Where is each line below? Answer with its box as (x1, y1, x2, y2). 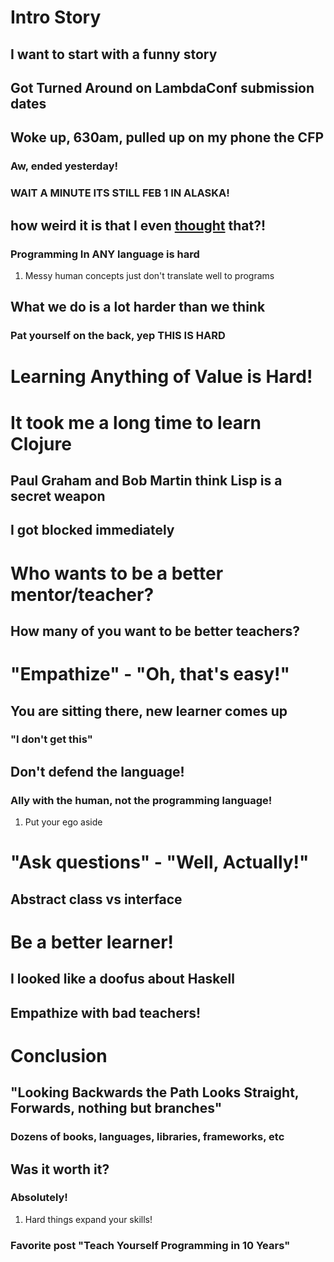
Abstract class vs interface (10, 891, 183, 908)
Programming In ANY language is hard (10, 247, 200, 261)
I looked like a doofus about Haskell (10, 971, 235, 988)
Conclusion (10, 1044, 108, 1067)
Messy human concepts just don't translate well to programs (24, 269, 275, 281)
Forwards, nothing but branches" (10, 1100, 223, 1117)
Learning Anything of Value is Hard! (10, 366, 313, 388)
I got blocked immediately (10, 522, 175, 539)
